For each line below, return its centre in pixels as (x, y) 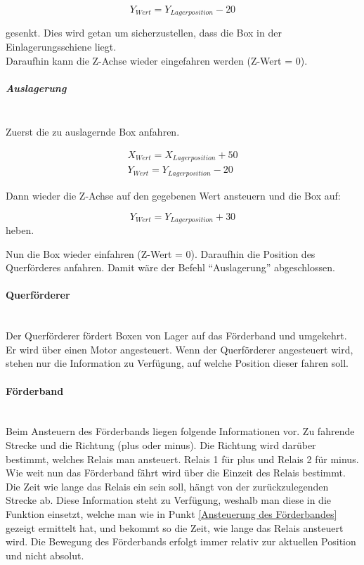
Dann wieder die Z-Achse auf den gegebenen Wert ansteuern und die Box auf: (173, 195)
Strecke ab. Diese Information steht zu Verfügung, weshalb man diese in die (168, 500)
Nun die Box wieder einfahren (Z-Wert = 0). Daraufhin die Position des (161, 253)
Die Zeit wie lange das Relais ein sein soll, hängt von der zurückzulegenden (167, 486)
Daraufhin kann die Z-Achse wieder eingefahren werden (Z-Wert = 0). (157, 60)
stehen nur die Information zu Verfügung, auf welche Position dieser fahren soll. (177, 363)
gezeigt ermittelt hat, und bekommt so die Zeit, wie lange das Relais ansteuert (175, 527)
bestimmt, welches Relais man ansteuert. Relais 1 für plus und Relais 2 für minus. (182, 459)
